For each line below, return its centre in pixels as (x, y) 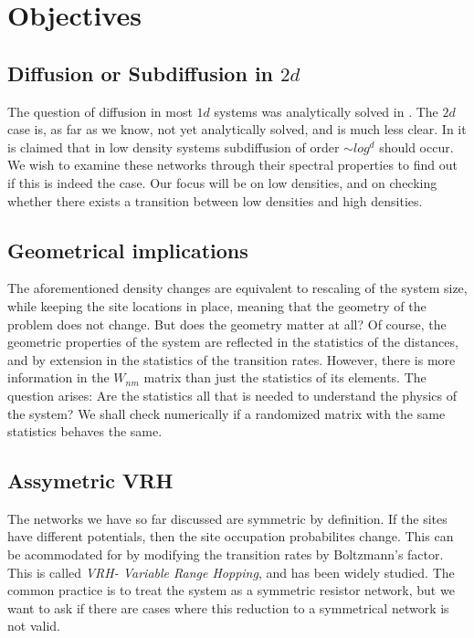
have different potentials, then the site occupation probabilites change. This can (231, 536)
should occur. (416, 146)
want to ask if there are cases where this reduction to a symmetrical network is (228, 607)
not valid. (34, 626)
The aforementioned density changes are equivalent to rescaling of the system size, (237, 288)
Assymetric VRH (90, 481)
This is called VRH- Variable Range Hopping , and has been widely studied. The (231, 572)
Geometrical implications (128, 250)
